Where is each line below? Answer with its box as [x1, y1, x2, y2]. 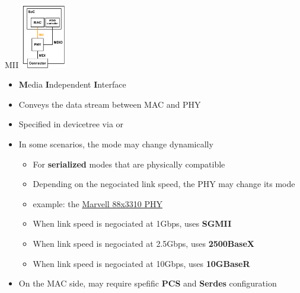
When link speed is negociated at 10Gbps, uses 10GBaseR [33, 257, 250, 269]
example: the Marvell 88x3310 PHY [33, 197, 162, 210]
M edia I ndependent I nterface [18, 78, 126, 91]
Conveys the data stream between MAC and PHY [18, 98, 201, 110]
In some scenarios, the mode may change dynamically [18, 137, 213, 150]
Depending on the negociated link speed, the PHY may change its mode [33, 178, 295, 190]
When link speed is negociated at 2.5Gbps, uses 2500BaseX [33, 237, 255, 249]
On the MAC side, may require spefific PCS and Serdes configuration [18, 277, 277, 289]
